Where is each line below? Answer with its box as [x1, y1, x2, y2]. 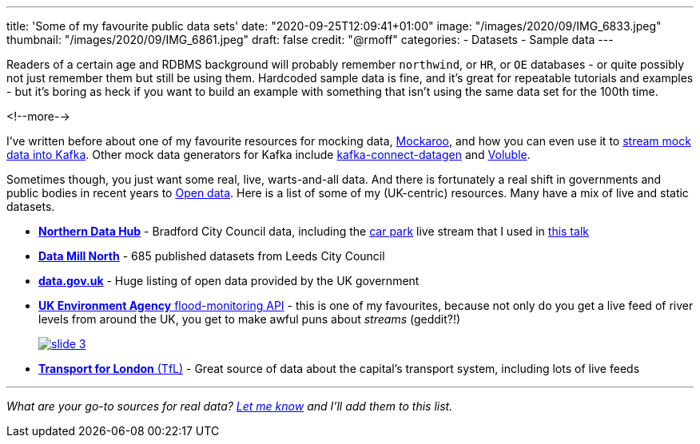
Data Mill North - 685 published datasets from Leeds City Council [38, 249, 385, 263]
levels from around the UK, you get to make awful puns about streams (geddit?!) [38, 312, 461, 326]
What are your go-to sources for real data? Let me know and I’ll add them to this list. [6, 399, 453, 413]
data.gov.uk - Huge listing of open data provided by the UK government [38, 274, 420, 287]
